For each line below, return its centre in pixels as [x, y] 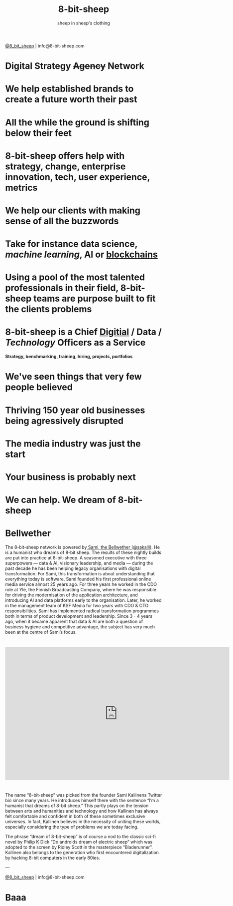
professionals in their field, [62, 288]
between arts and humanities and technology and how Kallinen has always [82, 811]
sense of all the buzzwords [62, 221]
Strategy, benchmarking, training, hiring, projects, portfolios [69, 357]
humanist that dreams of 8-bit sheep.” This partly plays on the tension [77, 806]
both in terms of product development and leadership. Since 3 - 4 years [79, 616]
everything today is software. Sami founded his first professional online [78, 579]
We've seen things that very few [73, 377]
